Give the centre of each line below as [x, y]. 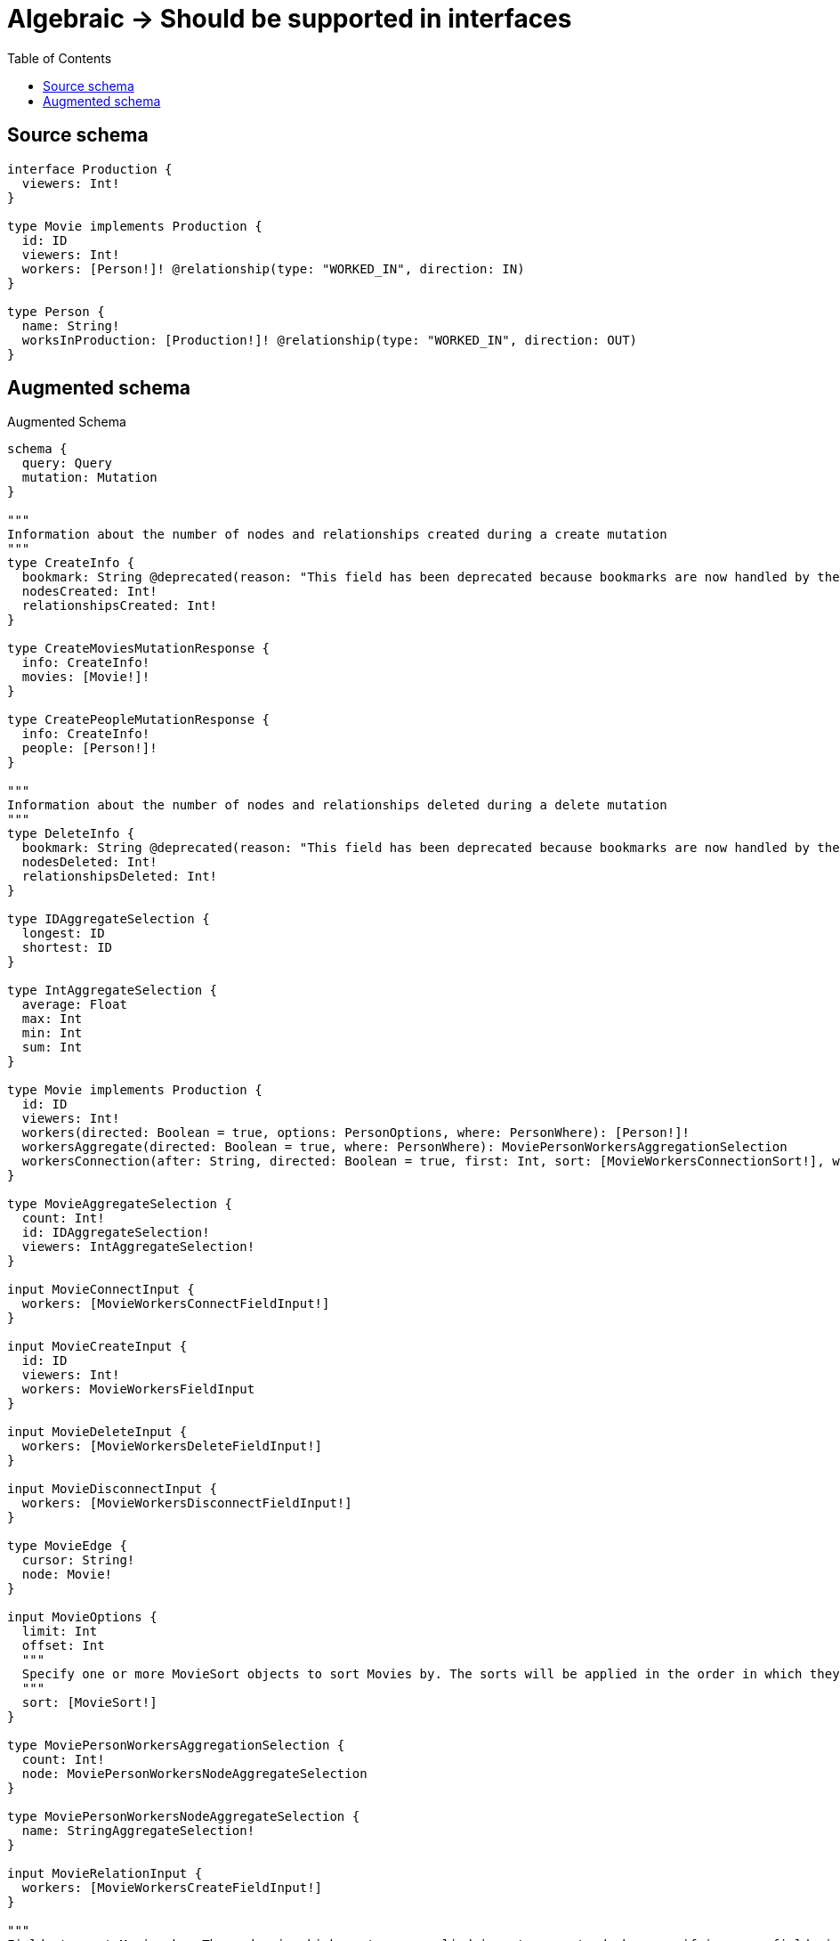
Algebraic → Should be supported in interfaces [290, 19]
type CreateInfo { [71, 563]
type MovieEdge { [67, 1546]
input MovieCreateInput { [97, 1347]
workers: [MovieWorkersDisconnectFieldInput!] [187, 1503]
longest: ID [63, 934]
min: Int [52, 1033]
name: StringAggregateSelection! [138, 1831]
